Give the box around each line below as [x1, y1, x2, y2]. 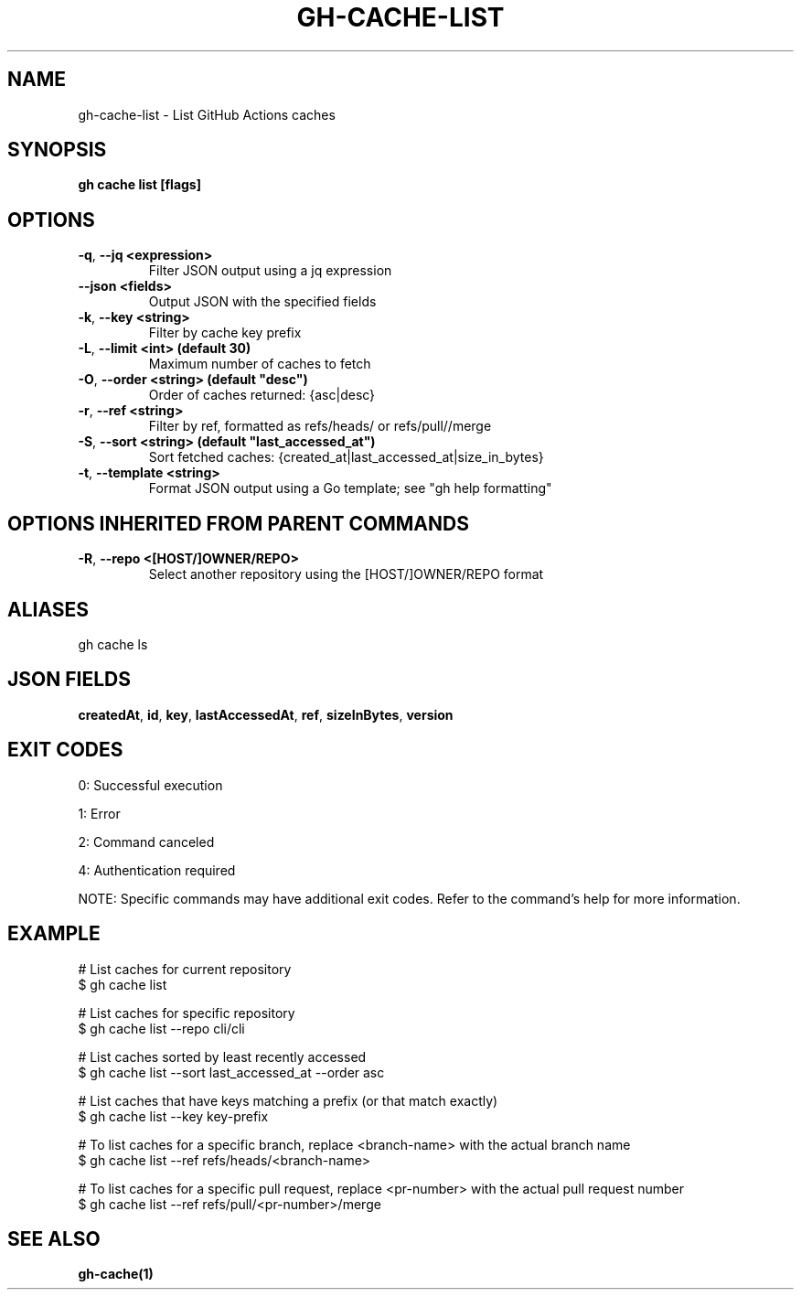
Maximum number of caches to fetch [148, 356, 371, 372]
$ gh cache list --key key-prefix [78, 1108, 269, 1124]
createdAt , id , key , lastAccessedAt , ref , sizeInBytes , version [78, 706, 454, 723]
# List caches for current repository [78, 960, 292, 977]
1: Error [78, 805, 121, 821]
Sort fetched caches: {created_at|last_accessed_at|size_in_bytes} [148, 449, 544, 466]
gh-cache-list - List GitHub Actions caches [78, 106, 336, 123]
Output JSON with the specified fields [148, 294, 377, 310]
